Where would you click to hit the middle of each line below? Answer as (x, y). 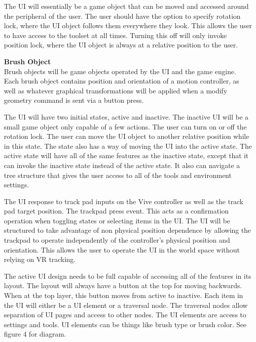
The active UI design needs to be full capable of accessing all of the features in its (128, 276)
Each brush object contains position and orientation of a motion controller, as (122, 81)
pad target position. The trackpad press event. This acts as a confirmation (116, 211)
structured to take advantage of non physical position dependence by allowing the (128, 230)
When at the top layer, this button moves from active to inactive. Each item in (124, 295)
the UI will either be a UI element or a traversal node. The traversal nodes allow (126, 305)
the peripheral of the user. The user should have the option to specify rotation (122, 16)
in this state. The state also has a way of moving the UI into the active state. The (128, 146)
